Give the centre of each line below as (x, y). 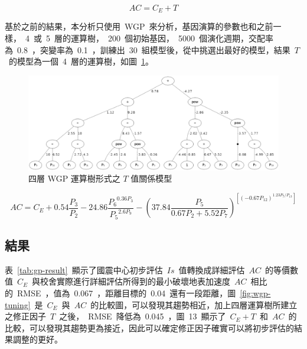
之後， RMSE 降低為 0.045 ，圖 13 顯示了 (143, 316)
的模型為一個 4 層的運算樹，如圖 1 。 (81, 61)
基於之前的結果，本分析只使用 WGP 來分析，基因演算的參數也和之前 (139, 26)
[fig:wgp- (255, 293)
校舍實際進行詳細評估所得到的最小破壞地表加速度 (135, 281)
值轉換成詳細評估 (212, 269)
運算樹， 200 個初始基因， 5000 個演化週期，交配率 (172, 38)
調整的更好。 (37, 339)
